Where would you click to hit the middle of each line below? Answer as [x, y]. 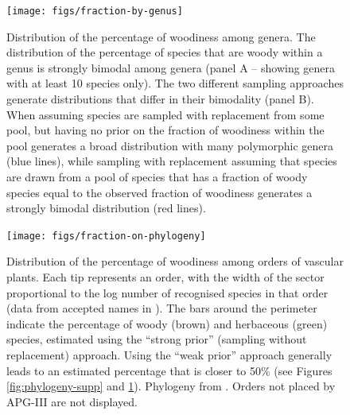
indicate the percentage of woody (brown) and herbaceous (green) [167, 323]
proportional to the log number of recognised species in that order [167, 292]
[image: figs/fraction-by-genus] [95, 11]
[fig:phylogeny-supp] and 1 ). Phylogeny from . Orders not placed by [171, 386]
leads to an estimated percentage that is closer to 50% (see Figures [169, 370]
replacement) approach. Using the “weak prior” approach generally [169, 355]
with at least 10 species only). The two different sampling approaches [175, 83]
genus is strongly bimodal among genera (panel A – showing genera [171, 67]
